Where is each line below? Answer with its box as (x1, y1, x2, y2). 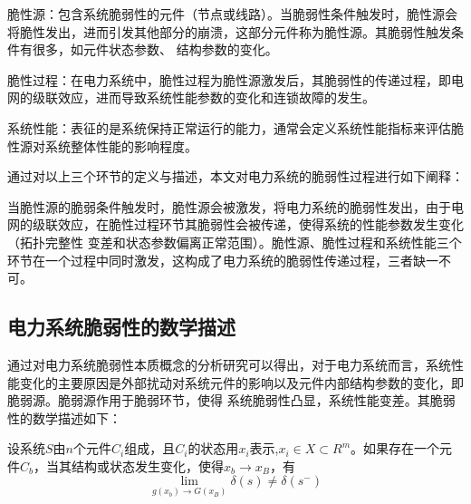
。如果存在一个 (351, 439, 440, 458)
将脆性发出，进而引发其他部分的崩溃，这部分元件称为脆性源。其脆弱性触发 (7, 22, 451, 41)
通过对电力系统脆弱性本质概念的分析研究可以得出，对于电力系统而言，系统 (7, 354, 451, 373)
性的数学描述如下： (7, 408, 121, 427)
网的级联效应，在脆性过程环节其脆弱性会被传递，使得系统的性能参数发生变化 (7, 215, 464, 234)
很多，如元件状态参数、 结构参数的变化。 (32, 40, 278, 59)
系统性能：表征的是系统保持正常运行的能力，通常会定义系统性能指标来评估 (7, 118, 451, 137)
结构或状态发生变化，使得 (71, 456, 224, 475)
